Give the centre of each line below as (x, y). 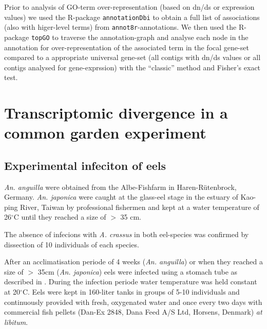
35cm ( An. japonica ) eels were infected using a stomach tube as (138, 271)
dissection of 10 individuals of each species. (72, 244)
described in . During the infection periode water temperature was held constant (131, 282)
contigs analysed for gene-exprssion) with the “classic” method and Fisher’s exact (132, 67)
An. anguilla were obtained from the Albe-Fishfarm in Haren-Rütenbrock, (120, 187)
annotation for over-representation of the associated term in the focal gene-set (127, 47)
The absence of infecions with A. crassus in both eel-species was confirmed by (127, 234)
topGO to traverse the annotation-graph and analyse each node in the (140, 37)
